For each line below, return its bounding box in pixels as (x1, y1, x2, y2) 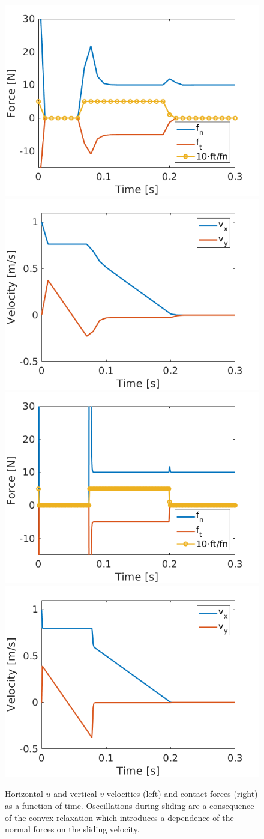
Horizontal (5, 787, 43, 800)
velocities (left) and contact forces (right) (106, 787, 258, 800)
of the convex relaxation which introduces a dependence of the (5, 811, 234, 823)
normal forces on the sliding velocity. (5, 823, 140, 835)
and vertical (53, 787, 97, 800)
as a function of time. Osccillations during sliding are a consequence (5, 799, 254, 811)
